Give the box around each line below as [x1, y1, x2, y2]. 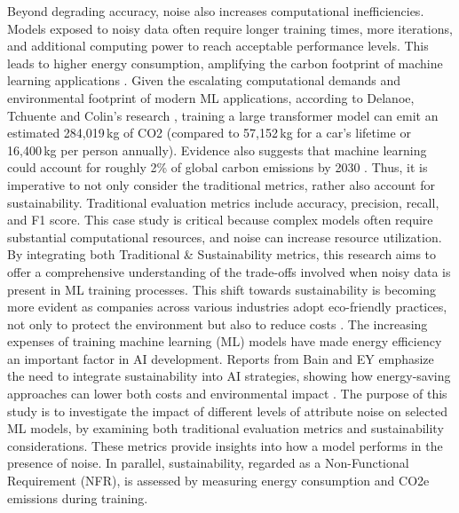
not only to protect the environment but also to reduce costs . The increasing [7, 314, 428, 333]
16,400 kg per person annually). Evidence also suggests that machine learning [7, 140, 427, 159]
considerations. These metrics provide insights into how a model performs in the [7, 436, 443, 454]
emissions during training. [7, 488, 148, 507]
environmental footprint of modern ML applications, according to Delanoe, [7, 88, 415, 107]
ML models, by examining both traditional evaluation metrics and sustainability [7, 419, 444, 438]
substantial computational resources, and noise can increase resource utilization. [7, 227, 442, 246]
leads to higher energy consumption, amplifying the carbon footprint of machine [7, 53, 443, 72]
